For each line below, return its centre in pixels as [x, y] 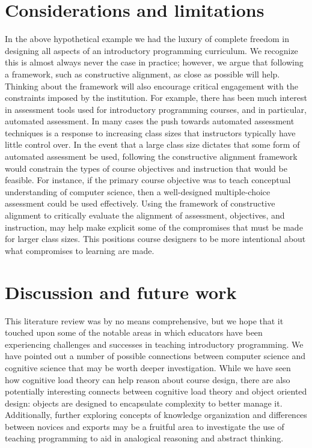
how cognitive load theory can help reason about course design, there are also [148, 379]
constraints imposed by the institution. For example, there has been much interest [156, 98]
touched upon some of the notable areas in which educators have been [134, 332]
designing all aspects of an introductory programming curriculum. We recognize [151, 50]
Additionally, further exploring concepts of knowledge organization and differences [156, 415]
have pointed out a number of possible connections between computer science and [155, 356]
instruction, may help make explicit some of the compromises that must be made [154, 227]
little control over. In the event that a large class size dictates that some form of [152, 144]
